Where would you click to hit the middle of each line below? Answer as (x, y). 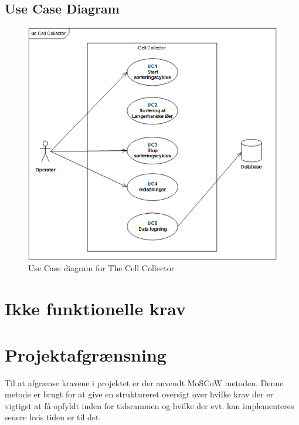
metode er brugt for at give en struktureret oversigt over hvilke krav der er (139, 394)
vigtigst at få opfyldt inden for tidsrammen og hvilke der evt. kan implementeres (149, 405)
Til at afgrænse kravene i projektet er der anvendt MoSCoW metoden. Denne (144, 382)
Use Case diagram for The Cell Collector (101, 268)
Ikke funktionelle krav (95, 308)
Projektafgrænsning (86, 354)
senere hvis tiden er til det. (53, 417)
